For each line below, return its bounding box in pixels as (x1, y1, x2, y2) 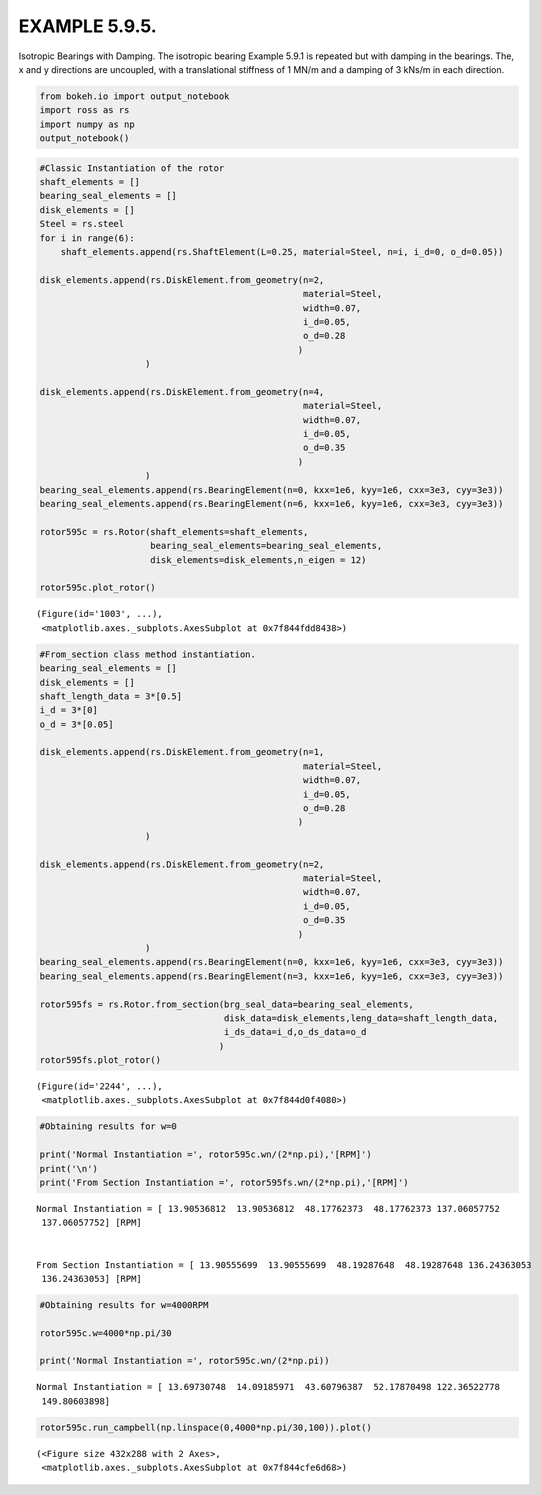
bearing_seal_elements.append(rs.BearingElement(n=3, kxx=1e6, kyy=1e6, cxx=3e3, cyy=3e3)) (39, 970, 504, 982)
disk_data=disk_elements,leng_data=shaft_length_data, (223, 1012, 499, 1024)
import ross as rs (39, 105, 130, 116)
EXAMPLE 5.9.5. (18, 15, 157, 37)
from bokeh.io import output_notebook (39, 90, 230, 102)
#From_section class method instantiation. (39, 648, 257, 660)
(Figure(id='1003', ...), (36, 608, 164, 620)
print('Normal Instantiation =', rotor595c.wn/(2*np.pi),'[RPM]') (39, 1149, 372, 1160)
